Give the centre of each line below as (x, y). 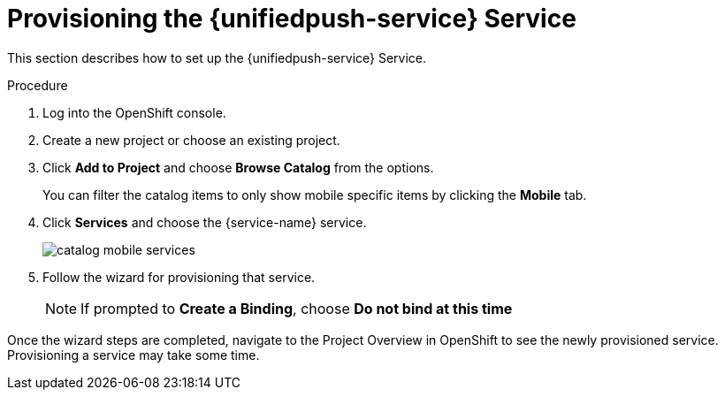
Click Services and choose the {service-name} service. (205, 222)
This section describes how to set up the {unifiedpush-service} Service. (217, 57)
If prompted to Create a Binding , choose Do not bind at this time (297, 308)
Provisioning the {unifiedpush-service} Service (292, 19)
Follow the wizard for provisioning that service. (179, 277)
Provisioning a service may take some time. (134, 355)
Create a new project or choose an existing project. (191, 140)
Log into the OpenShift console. (134, 112)
